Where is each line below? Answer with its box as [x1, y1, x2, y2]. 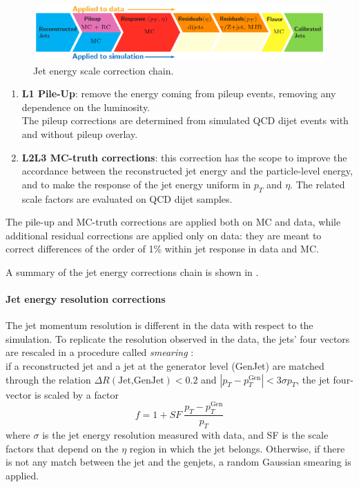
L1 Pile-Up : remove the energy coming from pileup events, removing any [21, 86, 336, 101]
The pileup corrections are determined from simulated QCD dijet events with [21, 113, 349, 128]
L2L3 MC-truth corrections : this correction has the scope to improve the [21, 150, 347, 164]
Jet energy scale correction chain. [33, 63, 174, 77]
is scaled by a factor [35, 387, 119, 401]
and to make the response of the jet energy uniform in [21, 177, 251, 191]
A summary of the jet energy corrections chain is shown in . [6, 264, 259, 279]
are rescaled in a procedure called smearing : [6, 345, 194, 359]
